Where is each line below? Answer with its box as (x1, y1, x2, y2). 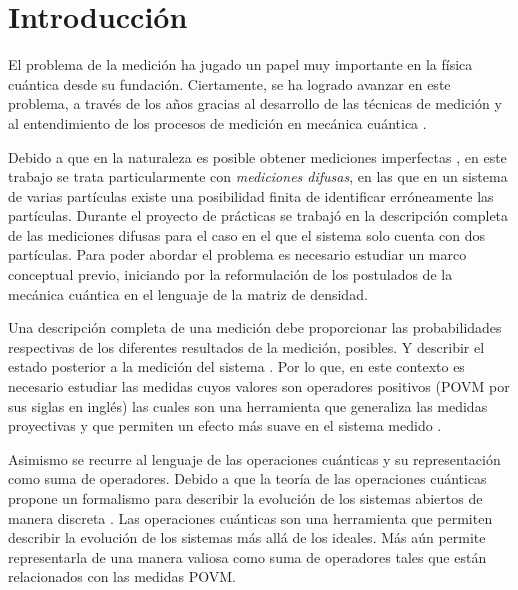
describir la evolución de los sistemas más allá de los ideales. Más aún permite (8, 527, 486, 548)
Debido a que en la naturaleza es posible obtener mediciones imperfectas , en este (8, 146, 507, 167)
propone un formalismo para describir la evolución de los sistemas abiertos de (8, 488, 483, 508)
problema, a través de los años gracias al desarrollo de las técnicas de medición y (8, 93, 502, 114)
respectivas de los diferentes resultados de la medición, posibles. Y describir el (8, 336, 485, 357)
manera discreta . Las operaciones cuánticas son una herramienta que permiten (8, 507, 493, 528)
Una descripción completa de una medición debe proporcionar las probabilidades (8, 317, 502, 338)
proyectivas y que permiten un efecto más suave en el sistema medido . (8, 415, 442, 436)
